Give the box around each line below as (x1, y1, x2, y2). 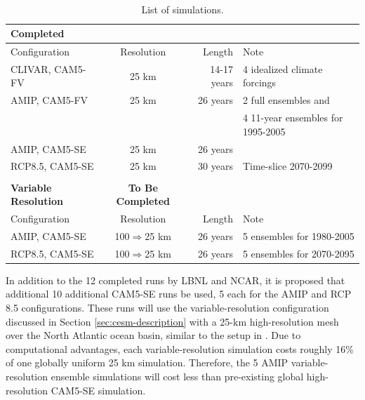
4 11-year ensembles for (242, 110, 343, 125)
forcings (242, 75, 277, 90)
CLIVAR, (11, 61, 51, 76)
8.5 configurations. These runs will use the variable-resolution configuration (6, 300, 329, 314)
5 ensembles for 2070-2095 (242, 246, 354, 260)
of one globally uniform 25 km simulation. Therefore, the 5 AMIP (6, 355, 288, 370)
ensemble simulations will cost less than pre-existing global (51, 368, 304, 383)
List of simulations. (141, 1, 224, 16)
